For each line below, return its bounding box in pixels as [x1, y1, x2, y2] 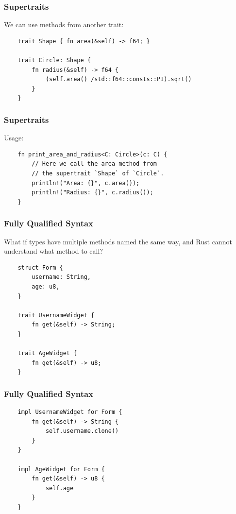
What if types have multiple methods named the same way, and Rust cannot [4, 236, 232, 246]
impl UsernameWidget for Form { [17, 409, 122, 416]
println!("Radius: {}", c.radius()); [32, 189, 153, 196]
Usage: [4, 133, 24, 143]
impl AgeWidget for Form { [17, 465, 105, 473]
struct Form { [17, 264, 63, 271]
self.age [45, 484, 74, 492]
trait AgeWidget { [17, 350, 77, 357]
